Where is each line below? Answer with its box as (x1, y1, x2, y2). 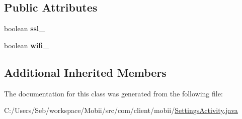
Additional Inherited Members (4, 64, 167, 80)
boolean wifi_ (4, 40, 49, 50)
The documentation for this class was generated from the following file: (4, 88, 223, 98)
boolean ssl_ (4, 23, 45, 34)
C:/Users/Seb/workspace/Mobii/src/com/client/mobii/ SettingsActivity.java (4, 105, 238, 115)
